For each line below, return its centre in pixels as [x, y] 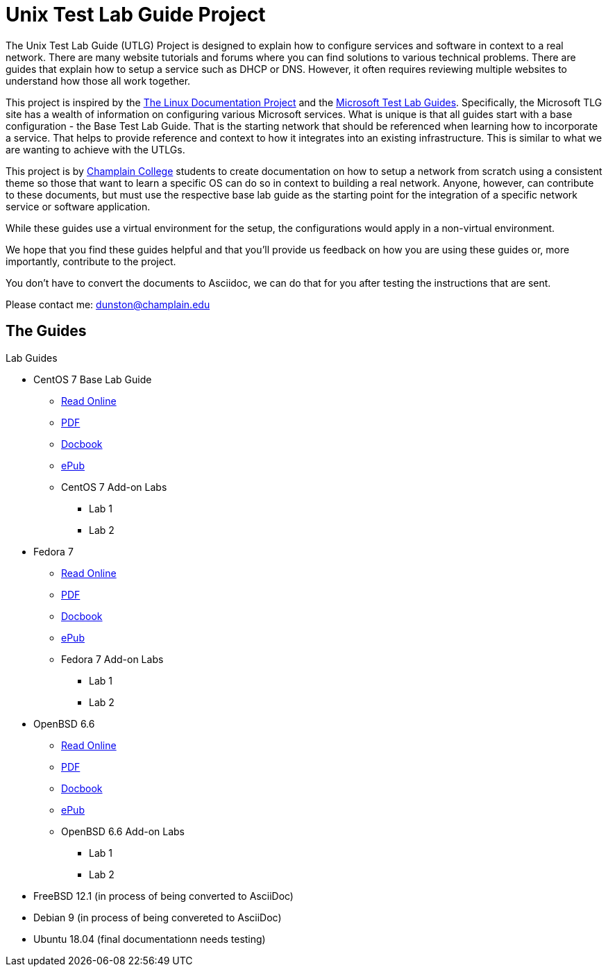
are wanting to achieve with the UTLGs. [95, 149]
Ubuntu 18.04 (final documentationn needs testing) [150, 939]
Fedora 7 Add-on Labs [112, 659]
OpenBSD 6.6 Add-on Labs [123, 831]
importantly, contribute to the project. [91, 261]
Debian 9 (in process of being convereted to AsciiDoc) [158, 917]
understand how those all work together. [98, 81]
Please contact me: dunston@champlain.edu [108, 304]
